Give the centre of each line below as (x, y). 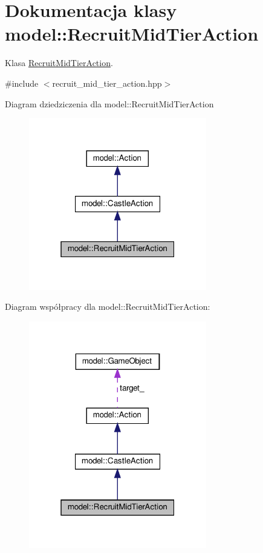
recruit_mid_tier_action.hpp (107, 83)
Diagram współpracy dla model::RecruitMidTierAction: (108, 307)
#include (22, 83)
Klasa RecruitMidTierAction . (59, 63)
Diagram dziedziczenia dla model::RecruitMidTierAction (109, 103)
